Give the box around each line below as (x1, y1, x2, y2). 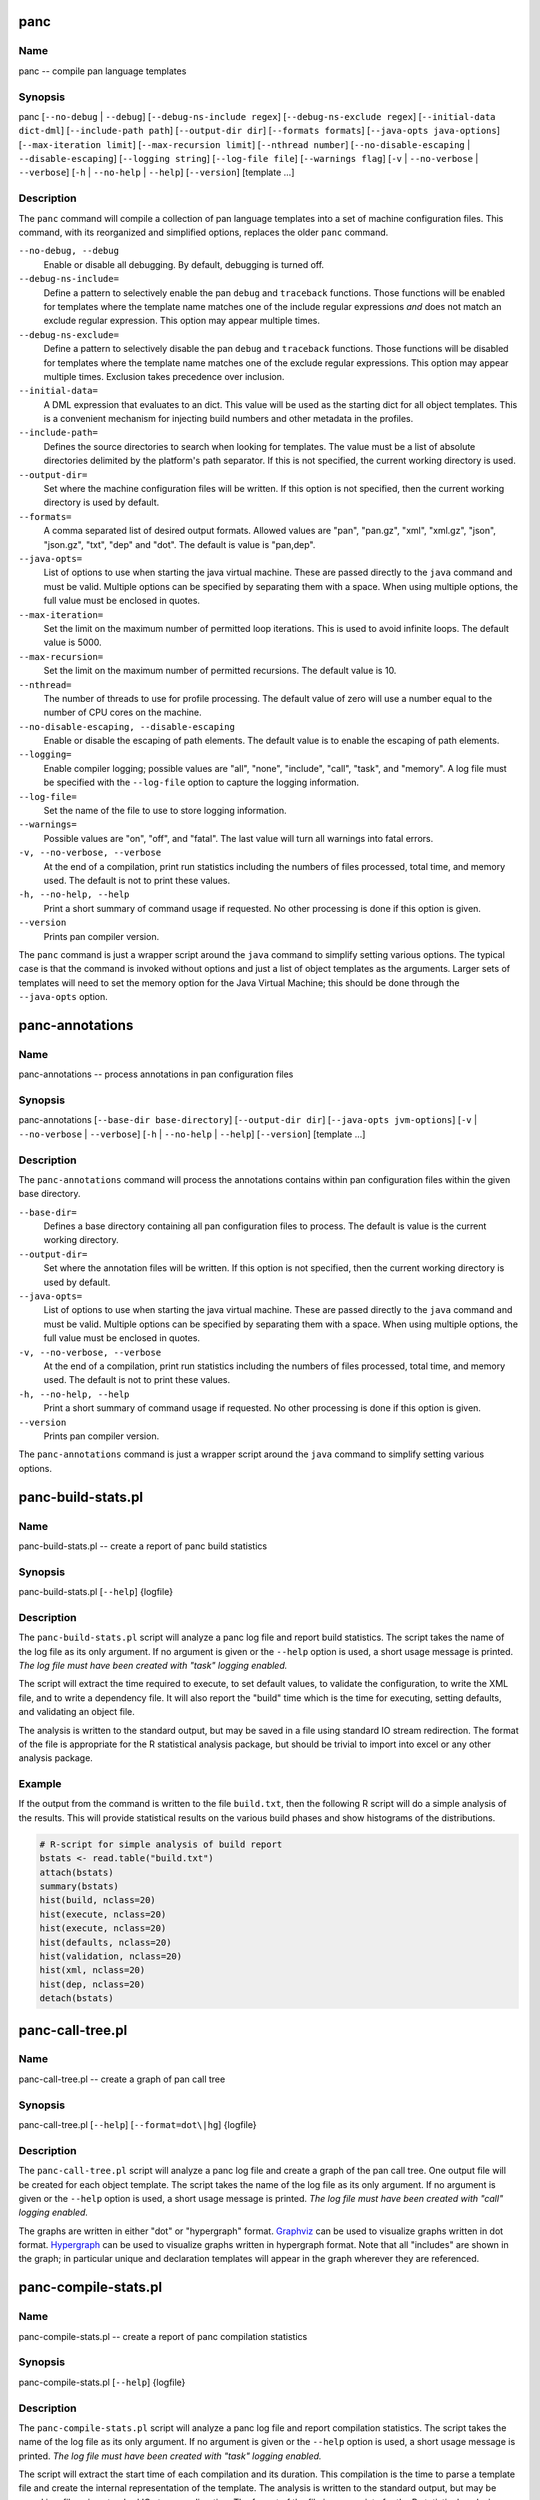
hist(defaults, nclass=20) (39, 1936, 172, 1948)
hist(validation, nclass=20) (39, 1950, 183, 1962)
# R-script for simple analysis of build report (39, 1838, 283, 1850)
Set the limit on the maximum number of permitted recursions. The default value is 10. (43, 665, 397, 677)
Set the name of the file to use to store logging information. (43, 805, 287, 817)
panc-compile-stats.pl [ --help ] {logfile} (18, 2376, 186, 2388)
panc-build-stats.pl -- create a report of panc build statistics (18, 1540, 268, 1552)
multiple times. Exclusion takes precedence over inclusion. (43, 370, 285, 382)
